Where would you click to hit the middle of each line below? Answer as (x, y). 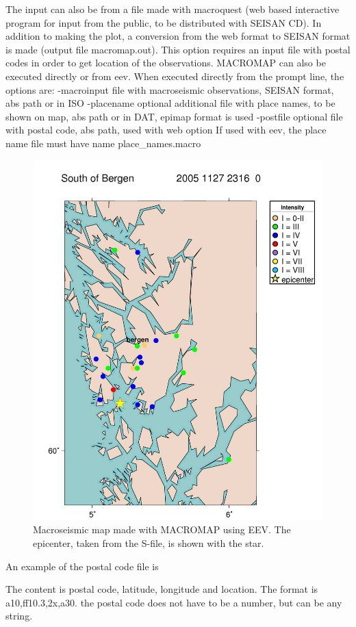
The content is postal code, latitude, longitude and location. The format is (162, 589)
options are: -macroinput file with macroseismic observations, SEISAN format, (170, 89)
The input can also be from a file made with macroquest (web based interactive (173, 9)
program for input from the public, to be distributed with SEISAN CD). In (164, 22)
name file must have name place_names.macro (103, 143)
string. (19, 616)
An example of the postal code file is (82, 566)
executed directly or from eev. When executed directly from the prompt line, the (175, 76)
